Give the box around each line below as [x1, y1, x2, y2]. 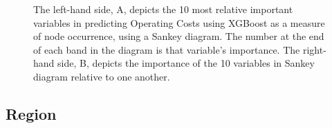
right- [302, 42, 326, 56]
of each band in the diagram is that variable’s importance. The [33, 42, 300, 56]
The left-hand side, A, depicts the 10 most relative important [33, 2, 293, 16]
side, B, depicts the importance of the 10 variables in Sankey [57, 56, 315, 70]
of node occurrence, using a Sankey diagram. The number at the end [33, 29, 324, 43]
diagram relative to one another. [33, 69, 170, 83]
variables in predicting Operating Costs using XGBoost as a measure [33, 15, 325, 30]
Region [6, 103, 57, 124]
